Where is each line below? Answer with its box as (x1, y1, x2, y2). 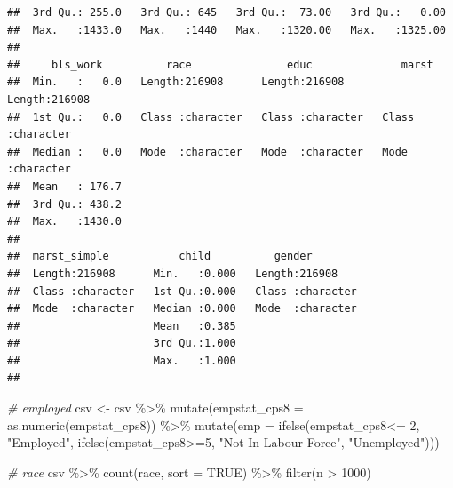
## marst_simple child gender (7, 250, 313, 263)
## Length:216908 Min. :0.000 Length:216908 (7, 267, 338, 280)
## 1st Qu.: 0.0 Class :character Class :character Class (7, 110, 415, 124)
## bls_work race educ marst (7, 58, 433, 71)
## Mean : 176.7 (7, 180, 122, 193)
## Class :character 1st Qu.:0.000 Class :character (7, 284, 357, 298)
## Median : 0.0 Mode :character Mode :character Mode (7, 145, 409, 158)
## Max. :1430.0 (7, 215, 122, 228)
